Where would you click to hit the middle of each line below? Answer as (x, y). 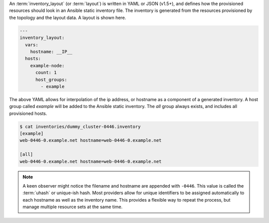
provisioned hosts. (28, 113)
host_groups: (51, 79)
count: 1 (46, 73)
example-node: (47, 65)
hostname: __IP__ (51, 52)
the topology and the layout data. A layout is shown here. (68, 17)
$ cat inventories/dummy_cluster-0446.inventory (80, 126)
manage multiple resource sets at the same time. (73, 207)
